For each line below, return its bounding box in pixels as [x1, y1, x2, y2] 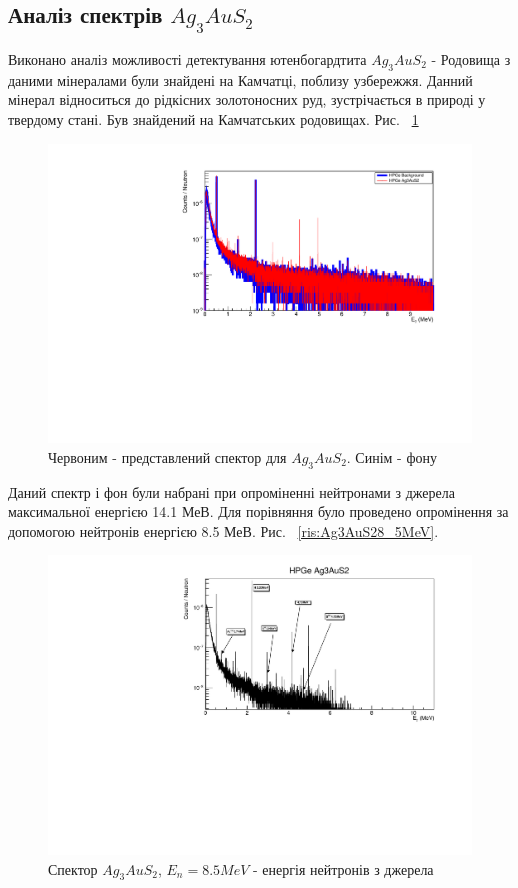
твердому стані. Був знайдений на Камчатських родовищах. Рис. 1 [8, 108, 419, 129]
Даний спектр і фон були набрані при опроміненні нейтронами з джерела [8, 481, 455, 502]
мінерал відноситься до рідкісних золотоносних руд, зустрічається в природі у [8, 89, 486, 110]
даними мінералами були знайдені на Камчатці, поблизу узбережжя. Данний [8, 69, 473, 90]
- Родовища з [431, 49, 511, 69]
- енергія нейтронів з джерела [253, 858, 434, 879]
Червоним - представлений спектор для [48, 446, 287, 467]
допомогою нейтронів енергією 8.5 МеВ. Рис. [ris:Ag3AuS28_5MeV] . [8, 520, 439, 541]
